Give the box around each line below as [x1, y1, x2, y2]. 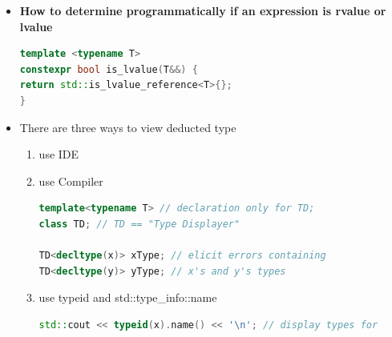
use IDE [38, 146, 79, 162]
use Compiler [38, 172, 103, 189]
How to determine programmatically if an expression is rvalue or [19, 2, 386, 18]
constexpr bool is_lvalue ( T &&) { [19, 63, 198, 75]
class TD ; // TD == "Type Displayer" [38, 218, 240, 230]
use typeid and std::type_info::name [38, 289, 217, 306]
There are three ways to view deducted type [19, 118, 236, 135]
